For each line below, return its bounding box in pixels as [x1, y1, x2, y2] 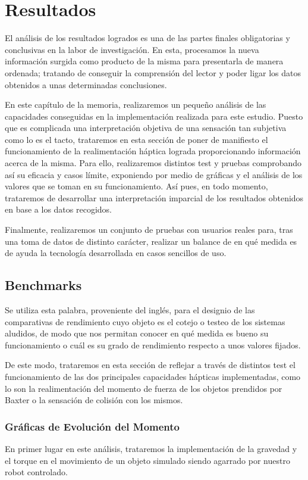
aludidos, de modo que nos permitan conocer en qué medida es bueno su [5, 327, 269, 339]
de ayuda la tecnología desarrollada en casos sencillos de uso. [5, 247, 227, 259]
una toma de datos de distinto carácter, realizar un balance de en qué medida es [5, 235, 297, 247]
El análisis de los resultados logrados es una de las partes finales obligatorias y [5, 32, 290, 44]
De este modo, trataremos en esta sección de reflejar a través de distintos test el [5, 359, 296, 371]
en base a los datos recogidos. [5, 203, 112, 216]
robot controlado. [5, 466, 68, 478]
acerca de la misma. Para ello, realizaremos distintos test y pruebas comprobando [5, 157, 302, 169]
